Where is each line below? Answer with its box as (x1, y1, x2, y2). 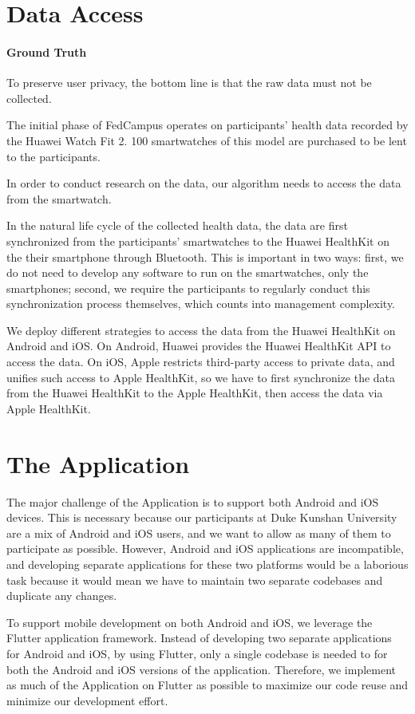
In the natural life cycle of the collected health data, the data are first (6, 217, 348, 234)
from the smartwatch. (6, 190, 112, 207)
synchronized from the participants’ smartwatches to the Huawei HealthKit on (6, 232, 389, 249)
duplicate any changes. (6, 587, 117, 604)
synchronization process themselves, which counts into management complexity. (6, 295, 396, 312)
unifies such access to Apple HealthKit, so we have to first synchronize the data (6, 369, 396, 385)
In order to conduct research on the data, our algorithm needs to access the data (6, 175, 401, 191)
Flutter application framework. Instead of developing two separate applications (6, 629, 392, 646)
